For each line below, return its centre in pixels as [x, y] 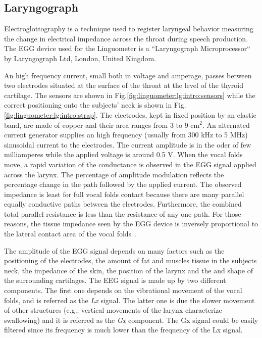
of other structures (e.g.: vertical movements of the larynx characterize [113, 310]
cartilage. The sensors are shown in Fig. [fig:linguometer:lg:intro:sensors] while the [130, 95]
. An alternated [226, 125]
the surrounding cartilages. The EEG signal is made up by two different [115, 280]
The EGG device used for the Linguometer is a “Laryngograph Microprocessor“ [127, 48]
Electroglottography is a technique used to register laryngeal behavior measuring [129, 29]
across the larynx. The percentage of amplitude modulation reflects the [114, 174]
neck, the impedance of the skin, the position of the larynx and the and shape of [129, 270]
